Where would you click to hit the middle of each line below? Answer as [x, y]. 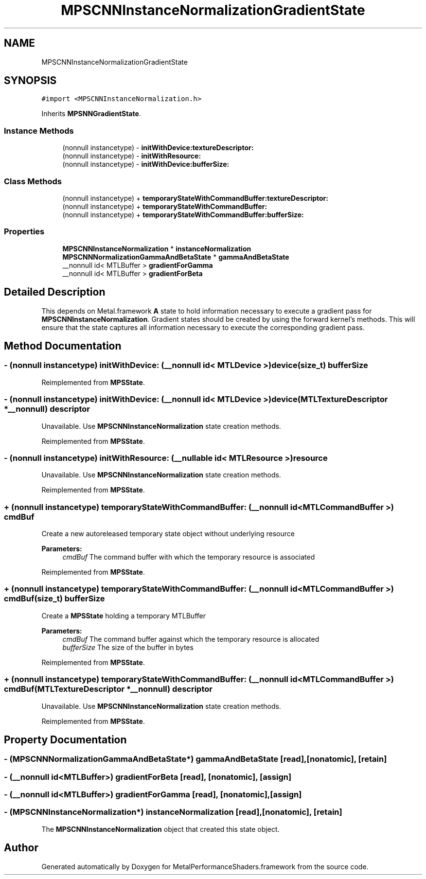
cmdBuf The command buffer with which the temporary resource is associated [189, 557]
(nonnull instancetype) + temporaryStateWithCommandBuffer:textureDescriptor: [195, 198]
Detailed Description [55, 292]
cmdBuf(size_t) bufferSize [54, 599]
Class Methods [33, 181]
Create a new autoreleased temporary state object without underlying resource [168, 534]
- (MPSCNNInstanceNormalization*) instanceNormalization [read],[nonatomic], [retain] [173, 812]
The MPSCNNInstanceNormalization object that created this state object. [160, 829]
